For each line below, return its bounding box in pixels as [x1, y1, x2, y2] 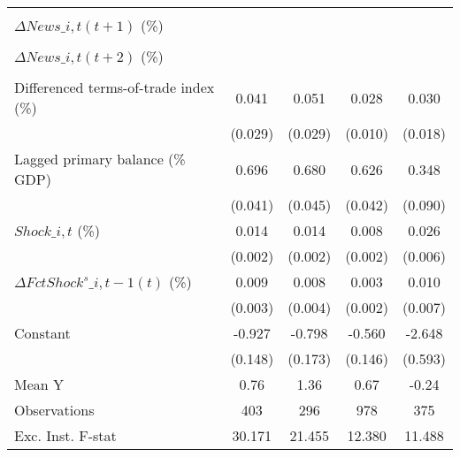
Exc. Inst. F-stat [14, 425, 117, 446]
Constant [14, 323, 71, 343]
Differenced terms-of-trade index [14, 77, 215, 97]
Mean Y [14, 374, 65, 394]
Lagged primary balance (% [14, 149, 186, 169]
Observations [14, 400, 95, 420]
